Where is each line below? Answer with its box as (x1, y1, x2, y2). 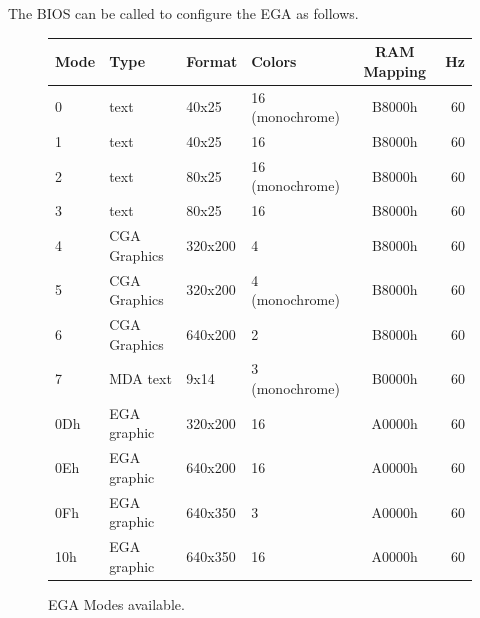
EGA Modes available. (48, 593, 185, 614)
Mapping (363, 60, 426, 81)
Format (186, 50, 238, 71)
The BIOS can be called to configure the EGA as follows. (8, 3, 359, 23)
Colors (251, 50, 297, 71)
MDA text (109, 368, 172, 389)
